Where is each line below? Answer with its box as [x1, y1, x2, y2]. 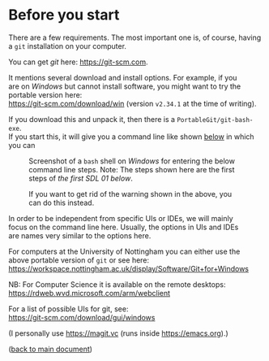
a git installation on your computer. [8, 41, 127, 50]
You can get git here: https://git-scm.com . [8, 57, 148, 67]
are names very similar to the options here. [8, 230, 152, 241]
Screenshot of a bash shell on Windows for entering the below [28, 156, 235, 166]
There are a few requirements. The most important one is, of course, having [8, 33, 262, 42]
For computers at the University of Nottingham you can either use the [8, 246, 241, 256]
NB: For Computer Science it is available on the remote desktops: [8, 279, 226, 289]
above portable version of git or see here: [8, 254, 150, 265]
